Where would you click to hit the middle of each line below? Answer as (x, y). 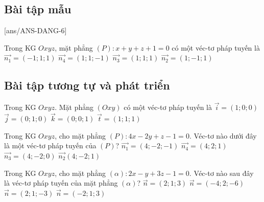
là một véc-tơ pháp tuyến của (50, 145)
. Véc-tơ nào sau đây (221, 173)
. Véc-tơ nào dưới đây (223, 135)
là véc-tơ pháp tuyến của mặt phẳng (61, 183)
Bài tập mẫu (38, 9)
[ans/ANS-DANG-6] (35, 30)
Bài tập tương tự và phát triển (87, 85)
